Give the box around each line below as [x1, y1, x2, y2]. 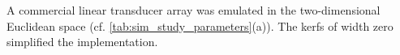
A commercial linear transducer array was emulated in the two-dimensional [6, 2, 381, 18]
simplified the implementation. [6, 33, 158, 50]
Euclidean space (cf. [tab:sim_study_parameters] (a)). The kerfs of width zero [6, 17, 394, 34]
